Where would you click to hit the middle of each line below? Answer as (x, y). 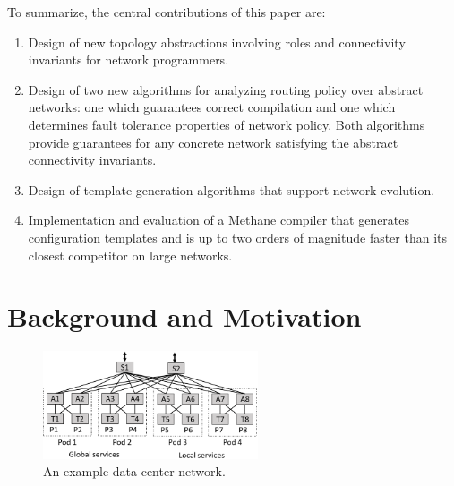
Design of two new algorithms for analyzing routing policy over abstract (226, 89)
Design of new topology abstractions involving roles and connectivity (217, 42)
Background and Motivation (184, 316)
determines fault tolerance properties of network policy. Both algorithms (227, 124)
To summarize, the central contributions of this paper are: (167, 12)
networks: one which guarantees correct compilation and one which (212, 107)
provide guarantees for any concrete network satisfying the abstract (213, 142)
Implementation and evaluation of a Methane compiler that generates (219, 220)
